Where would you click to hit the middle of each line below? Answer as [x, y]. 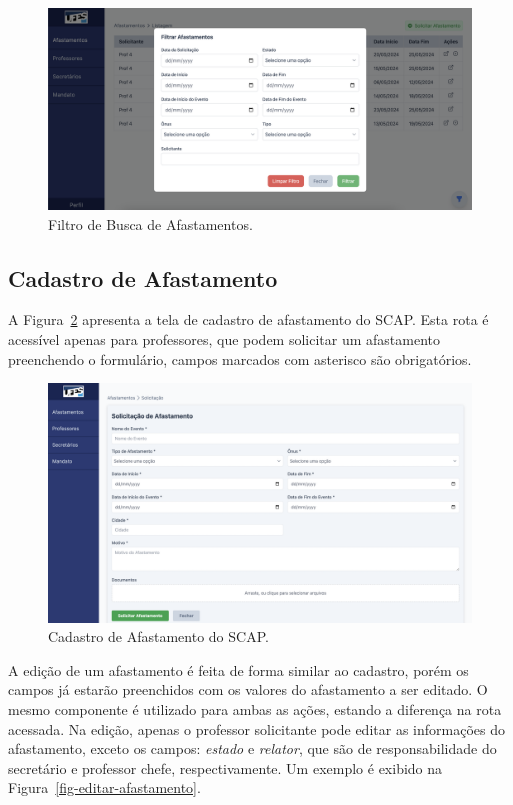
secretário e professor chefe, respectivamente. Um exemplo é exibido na [225, 767]
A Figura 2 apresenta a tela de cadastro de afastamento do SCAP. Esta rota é [248, 319]
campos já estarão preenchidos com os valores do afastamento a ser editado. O [248, 689]
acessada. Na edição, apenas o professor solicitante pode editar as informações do [256, 728]
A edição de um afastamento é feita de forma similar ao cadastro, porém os [238, 669]
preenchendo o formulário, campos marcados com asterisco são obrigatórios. [240, 358]
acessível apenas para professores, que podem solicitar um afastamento [224, 339]
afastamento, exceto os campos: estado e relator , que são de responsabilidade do [252, 748]
